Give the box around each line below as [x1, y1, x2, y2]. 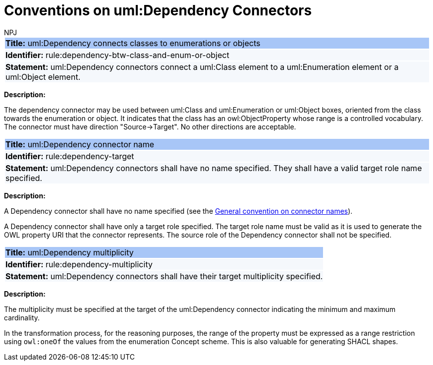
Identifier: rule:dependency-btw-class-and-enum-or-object [5, 50, 229, 60]
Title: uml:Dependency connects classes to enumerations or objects [5, 38, 261, 48]
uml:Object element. [5, 71, 81, 82]
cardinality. [4, 313, 40, 322]
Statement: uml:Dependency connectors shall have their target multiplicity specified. [5, 271, 323, 281]
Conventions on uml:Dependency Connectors [4, 2, 312, 19]
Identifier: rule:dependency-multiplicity [5, 259, 153, 269]
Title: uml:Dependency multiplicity [5, 247, 134, 257]
